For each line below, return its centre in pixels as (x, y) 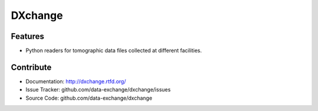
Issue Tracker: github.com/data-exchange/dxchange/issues (98, 90)
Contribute (31, 67)
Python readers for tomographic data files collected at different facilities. (114, 51)
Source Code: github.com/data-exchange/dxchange (89, 98)
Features (27, 36)
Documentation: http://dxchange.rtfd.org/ (76, 81)
